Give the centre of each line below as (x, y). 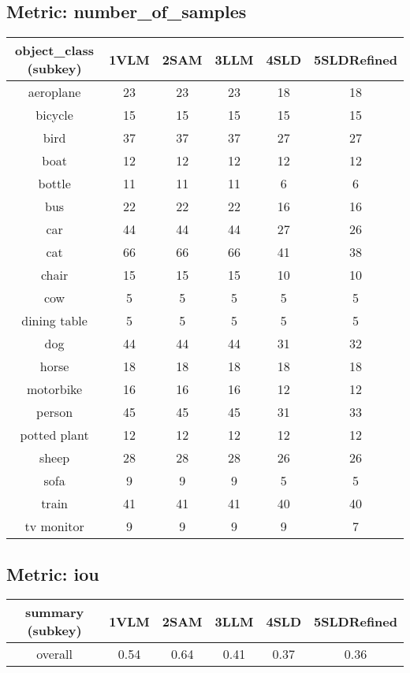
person (55, 412)
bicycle (54, 115)
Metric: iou (53, 573)
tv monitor (54, 526)
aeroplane (54, 92)
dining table (54, 321)
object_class (55, 50)
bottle (54, 184)
